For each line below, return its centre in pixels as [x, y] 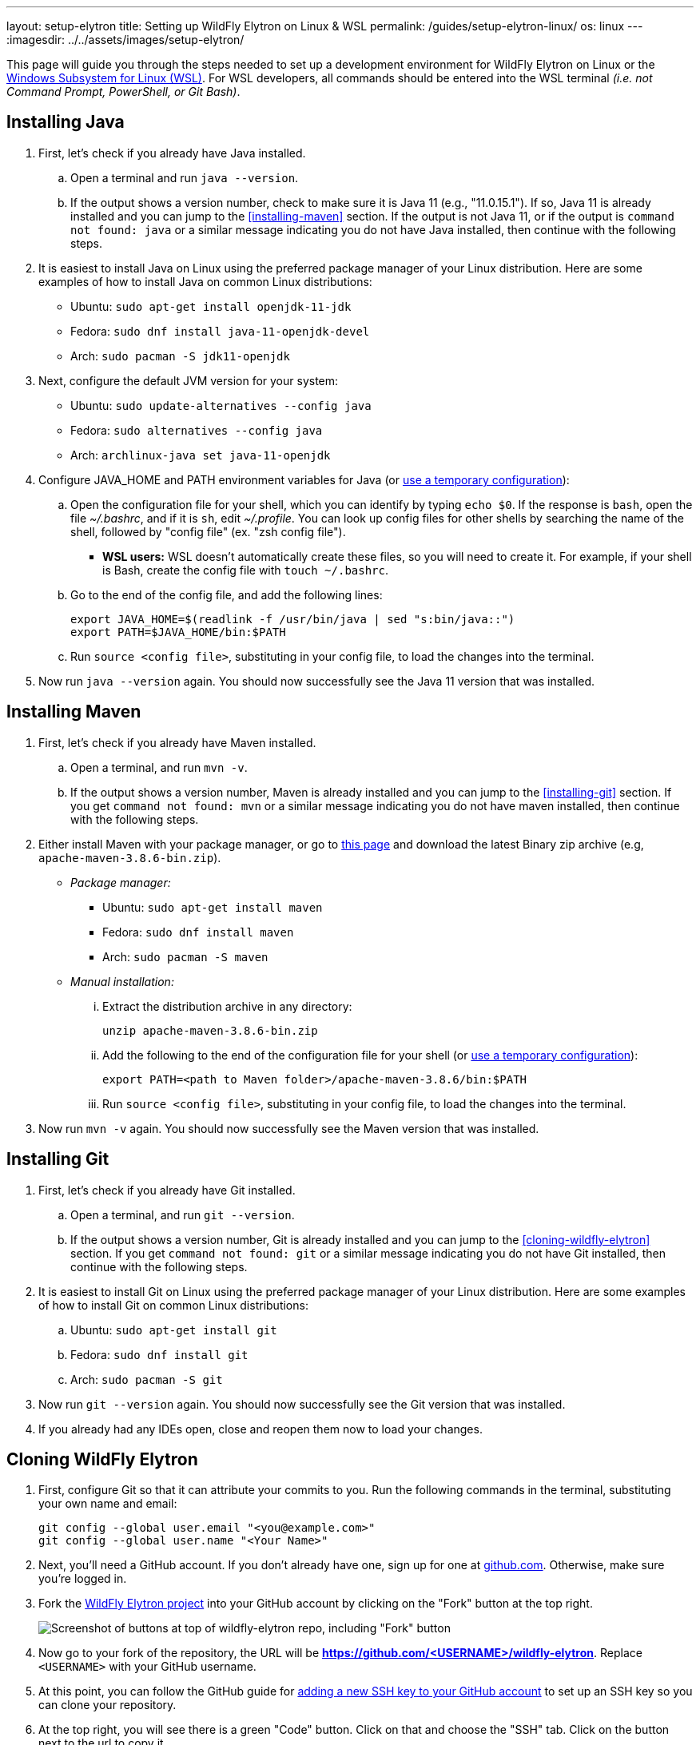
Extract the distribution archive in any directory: [227, 1006]
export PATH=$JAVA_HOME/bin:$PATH [178, 632]
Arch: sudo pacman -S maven [185, 956]
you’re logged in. [83, 1579]
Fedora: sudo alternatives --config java [197, 430]
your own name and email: [108, 1504]
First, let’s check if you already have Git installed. [167, 1190]
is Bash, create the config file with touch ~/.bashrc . [246, 570]
